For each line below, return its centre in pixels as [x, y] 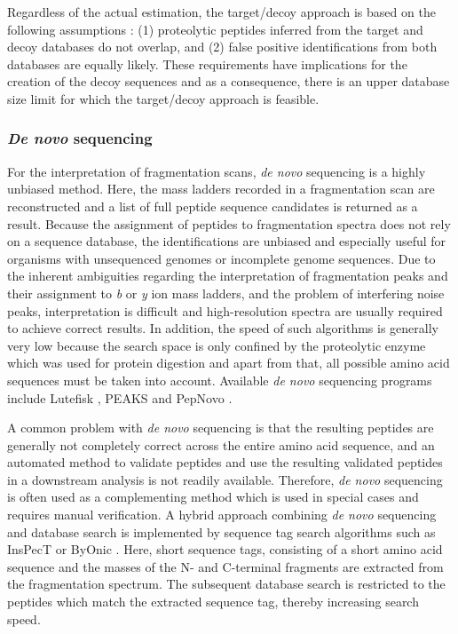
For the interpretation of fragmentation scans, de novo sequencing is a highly [217, 171]
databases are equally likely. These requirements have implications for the [207, 63]
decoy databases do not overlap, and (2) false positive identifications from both [222, 47]
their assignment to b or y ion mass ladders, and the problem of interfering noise [226, 293]
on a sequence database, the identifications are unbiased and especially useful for [227, 241]
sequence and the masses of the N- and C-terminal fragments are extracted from [225, 566]
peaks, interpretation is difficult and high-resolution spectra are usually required [225, 310]
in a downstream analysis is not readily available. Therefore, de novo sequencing [225, 479]
